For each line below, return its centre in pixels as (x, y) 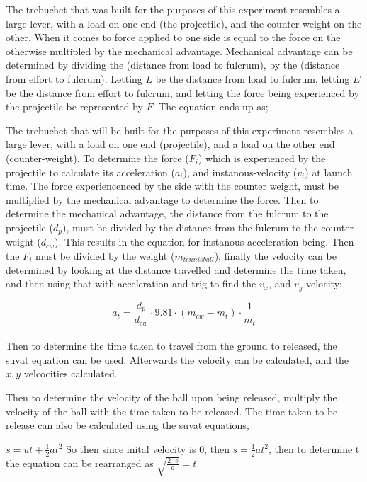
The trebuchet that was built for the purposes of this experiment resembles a (173, 9)
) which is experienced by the (262, 157)
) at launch (329, 172)
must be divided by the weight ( (105, 255)
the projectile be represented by (74, 107)
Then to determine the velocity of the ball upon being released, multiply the (171, 397)
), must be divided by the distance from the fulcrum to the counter (208, 227)
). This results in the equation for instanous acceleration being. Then (204, 242)
